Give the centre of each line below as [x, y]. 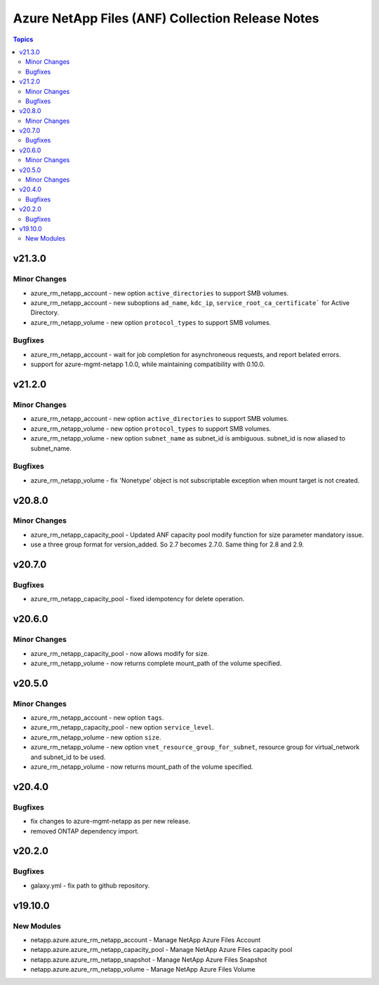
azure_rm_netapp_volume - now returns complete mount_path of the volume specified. [156, 663]
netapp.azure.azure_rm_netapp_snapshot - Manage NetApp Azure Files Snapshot [149, 959]
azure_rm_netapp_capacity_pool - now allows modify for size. [120, 653]
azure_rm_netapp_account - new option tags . [97, 718]
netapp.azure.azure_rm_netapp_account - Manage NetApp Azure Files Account [146, 939]
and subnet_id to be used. [68, 757]
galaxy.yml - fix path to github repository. [90, 885]
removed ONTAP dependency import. [85, 831]
